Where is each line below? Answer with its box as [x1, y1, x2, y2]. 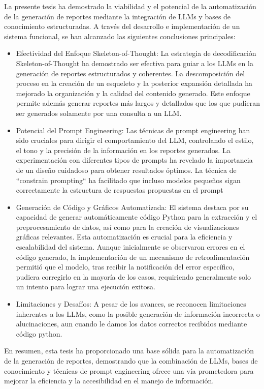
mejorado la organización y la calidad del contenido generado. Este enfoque [16, 87, 250, 98]
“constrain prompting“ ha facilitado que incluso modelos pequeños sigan [16, 174, 241, 185]
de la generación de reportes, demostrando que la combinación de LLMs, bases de [4, 355, 258, 366]
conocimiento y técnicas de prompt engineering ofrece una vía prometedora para [4, 365, 254, 376]
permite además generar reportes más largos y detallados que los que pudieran [16, 98, 260, 108]
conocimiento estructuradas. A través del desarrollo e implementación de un [4, 21, 240, 32]
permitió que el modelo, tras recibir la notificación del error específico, [16, 261, 235, 272]
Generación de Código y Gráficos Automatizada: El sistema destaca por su [16, 201, 249, 212]
